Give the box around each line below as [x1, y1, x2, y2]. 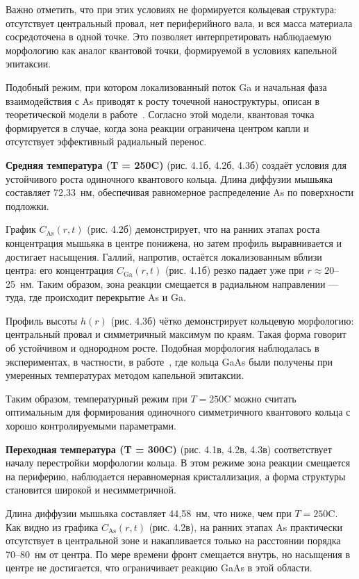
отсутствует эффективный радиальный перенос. [6, 134, 207, 149]
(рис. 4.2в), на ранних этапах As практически [149, 519, 343, 534]
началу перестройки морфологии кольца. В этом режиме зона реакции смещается [6, 455, 351, 470]
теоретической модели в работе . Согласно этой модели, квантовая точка [6, 107, 315, 122]
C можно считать [224, 391, 297, 405]
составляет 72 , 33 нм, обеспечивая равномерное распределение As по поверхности [6, 185, 354, 199]
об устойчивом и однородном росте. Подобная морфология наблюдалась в [6, 341, 319, 355]
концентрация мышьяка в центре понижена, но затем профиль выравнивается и [6, 235, 342, 250]
